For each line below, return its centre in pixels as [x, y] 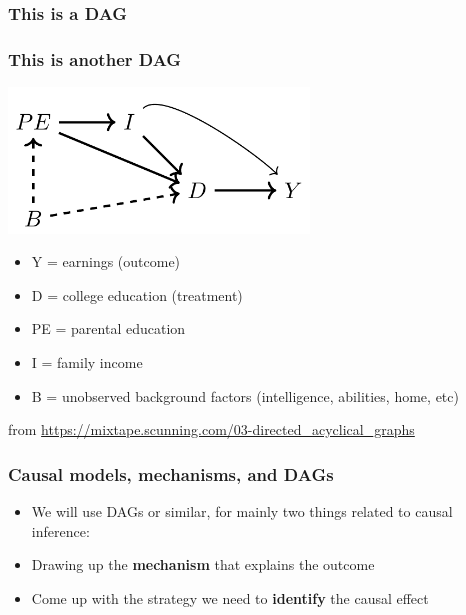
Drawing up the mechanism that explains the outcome [203, 564]
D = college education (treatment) [137, 294]
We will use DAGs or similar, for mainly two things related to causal [242, 511]
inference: [60, 530]
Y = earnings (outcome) [106, 261]
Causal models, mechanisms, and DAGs [171, 473]
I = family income [87, 362]
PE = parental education [108, 328]
